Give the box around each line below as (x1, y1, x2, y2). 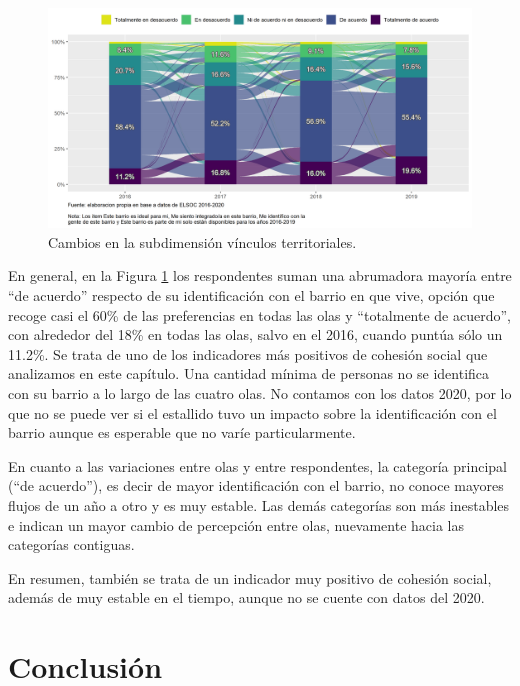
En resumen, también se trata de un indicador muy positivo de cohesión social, (8, 567, 492, 588)
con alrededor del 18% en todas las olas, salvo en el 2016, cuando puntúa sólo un (8, 324, 503, 345)
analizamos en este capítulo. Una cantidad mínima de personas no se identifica (8, 363, 490, 384)
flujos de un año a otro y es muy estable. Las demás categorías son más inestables (8, 495, 510, 515)
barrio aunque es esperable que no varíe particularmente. (8, 422, 356, 443)
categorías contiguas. (8, 534, 135, 555)
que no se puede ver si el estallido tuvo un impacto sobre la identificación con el (8, 402, 497, 423)
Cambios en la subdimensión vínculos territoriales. (48, 231, 357, 252)
